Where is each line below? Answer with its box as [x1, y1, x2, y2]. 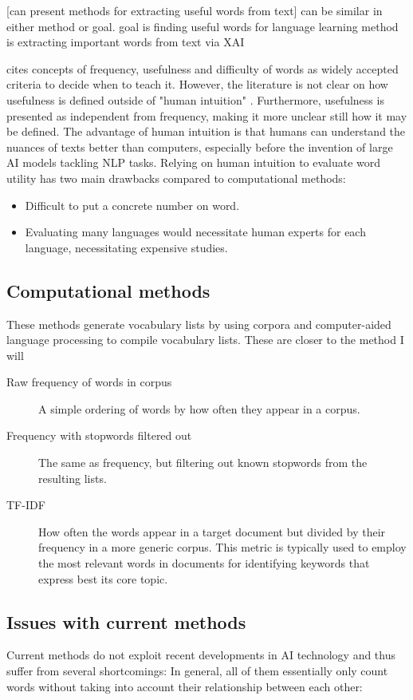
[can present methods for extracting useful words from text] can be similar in [6, 2, 383, 18]
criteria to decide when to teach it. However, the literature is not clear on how [6, 76, 388, 93]
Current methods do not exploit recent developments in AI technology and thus [6, 647, 396, 663]
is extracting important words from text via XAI [6, 34, 245, 50]
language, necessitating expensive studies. [25, 239, 228, 255]
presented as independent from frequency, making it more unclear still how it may [6, 107, 407, 124]
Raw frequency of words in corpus [6, 374, 172, 390]
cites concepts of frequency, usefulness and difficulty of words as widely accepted [6, 60, 399, 77]
